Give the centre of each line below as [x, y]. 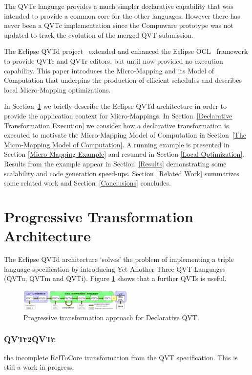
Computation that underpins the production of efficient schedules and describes [123, 80]
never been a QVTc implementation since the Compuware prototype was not [119, 25]
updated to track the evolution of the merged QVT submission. [99, 35]
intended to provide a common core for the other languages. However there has [122, 15]
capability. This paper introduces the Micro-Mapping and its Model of [109, 70]
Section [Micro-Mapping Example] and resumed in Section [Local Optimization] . [124, 154]
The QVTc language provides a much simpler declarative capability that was [119, 6]
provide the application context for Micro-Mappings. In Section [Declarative [118, 115]
